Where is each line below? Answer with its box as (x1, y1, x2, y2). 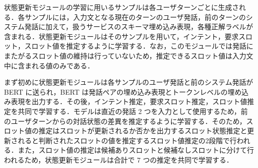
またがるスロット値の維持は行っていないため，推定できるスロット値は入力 (4, 50, 247, 60)
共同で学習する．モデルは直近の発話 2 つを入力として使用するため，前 (17, 106, 248, 116)
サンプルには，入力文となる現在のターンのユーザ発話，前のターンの (24, 11, 246, 22)
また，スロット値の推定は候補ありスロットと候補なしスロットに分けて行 (17, 145, 254, 155)
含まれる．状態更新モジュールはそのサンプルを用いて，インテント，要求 (4, 31, 239, 41)
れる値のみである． (31, 60, 94, 70)
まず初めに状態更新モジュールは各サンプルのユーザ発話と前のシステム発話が (4, 77, 253, 87)
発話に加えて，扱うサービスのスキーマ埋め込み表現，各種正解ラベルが (24, 21, 253, 32)
